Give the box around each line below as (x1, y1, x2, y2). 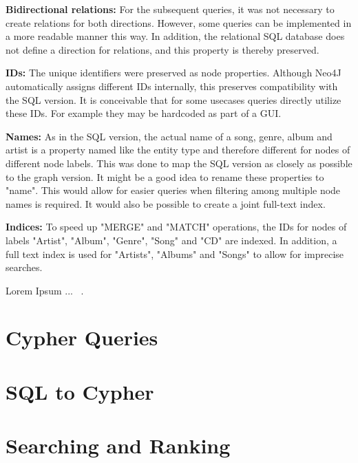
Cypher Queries (6, 323, 158, 352)
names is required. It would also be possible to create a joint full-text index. (6, 196, 326, 211)
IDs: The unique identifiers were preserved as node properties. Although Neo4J (6, 65, 341, 80)
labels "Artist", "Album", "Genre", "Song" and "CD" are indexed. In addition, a (6, 233, 337, 247)
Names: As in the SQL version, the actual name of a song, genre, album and (6, 129, 333, 143)
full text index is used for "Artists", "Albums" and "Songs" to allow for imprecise (6, 246, 344, 261)
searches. (6, 260, 43, 274)
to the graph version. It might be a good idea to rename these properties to (6, 169, 324, 184)
